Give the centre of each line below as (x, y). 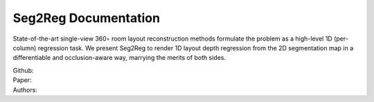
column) (25, 48)
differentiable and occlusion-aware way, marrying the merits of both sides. (119, 58)
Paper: (22, 80)
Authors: (25, 90)
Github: (23, 70)
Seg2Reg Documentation (87, 18)
